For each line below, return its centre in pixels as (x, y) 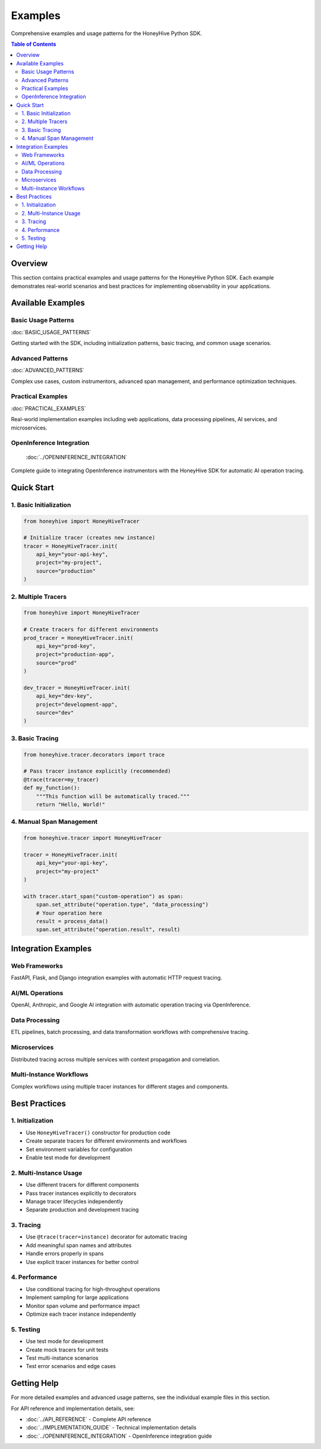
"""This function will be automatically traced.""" (113, 796)
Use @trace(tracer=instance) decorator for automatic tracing (106, 1237)
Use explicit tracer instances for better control (82, 1262)
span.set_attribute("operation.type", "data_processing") (122, 905)
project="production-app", (75, 655)
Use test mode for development (64, 1341)
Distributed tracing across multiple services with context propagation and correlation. (116, 1059)
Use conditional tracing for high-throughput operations (93, 1289)
